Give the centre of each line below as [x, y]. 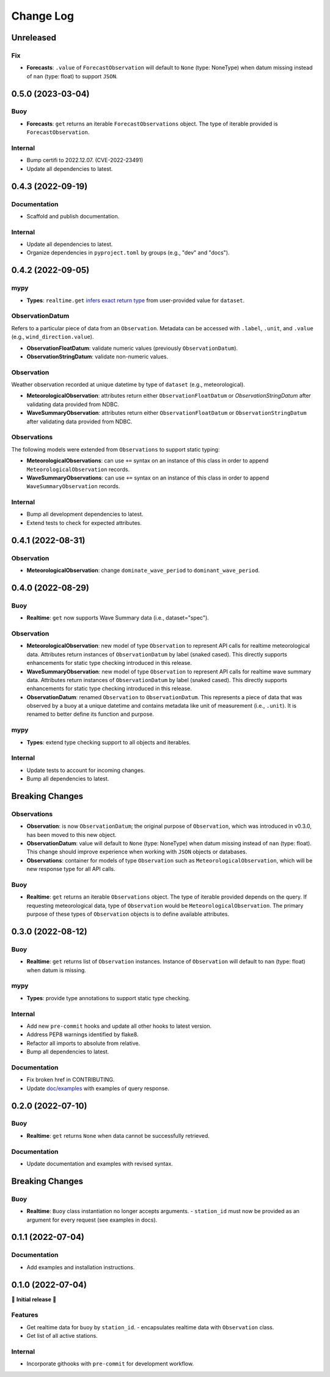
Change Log [43, 16]
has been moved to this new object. [71, 834]
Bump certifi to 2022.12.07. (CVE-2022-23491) [85, 160]
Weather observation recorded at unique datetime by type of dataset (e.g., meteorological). [128, 385]
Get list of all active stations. [62, 1336]
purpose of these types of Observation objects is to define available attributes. [128, 914]
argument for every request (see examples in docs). [92, 1220]
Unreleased [34, 38]
